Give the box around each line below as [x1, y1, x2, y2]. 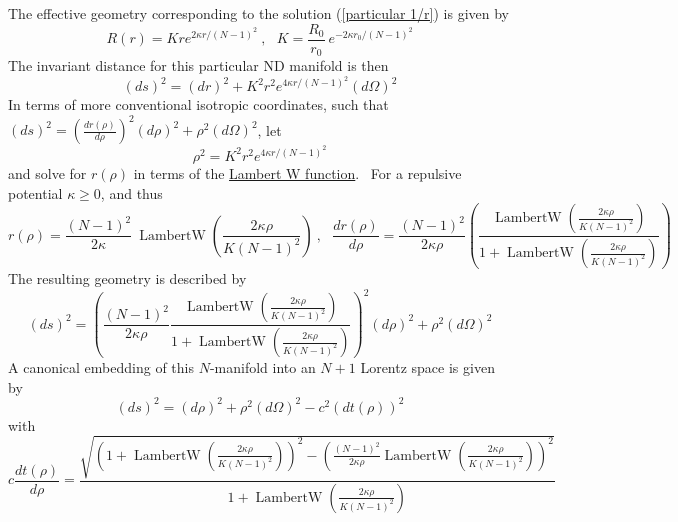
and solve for [8, 162, 87, 183]
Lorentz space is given [360, 357, 495, 378]
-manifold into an [209, 357, 316, 378]
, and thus [100, 182, 163, 203]
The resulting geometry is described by [8, 268, 247, 289]
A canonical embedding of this [8, 357, 194, 378]
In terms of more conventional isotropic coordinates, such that [8, 94, 389, 115]
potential [8, 182, 63, 203]
